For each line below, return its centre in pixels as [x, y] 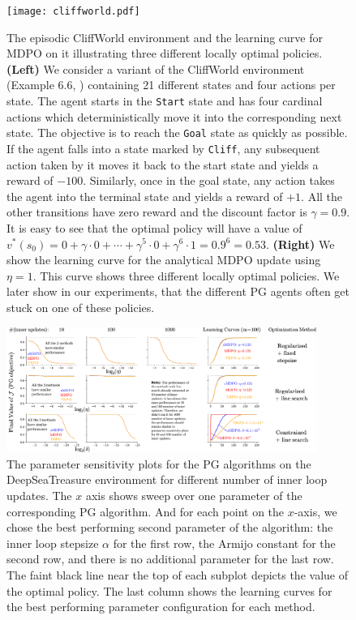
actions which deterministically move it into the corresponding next [174, 116]
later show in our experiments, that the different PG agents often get [178, 291]
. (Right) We [300, 244]
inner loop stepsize [53, 543]
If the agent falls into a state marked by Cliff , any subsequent [163, 148]
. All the [322, 196]
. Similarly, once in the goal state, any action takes [209, 180]
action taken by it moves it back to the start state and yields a [163, 164]
